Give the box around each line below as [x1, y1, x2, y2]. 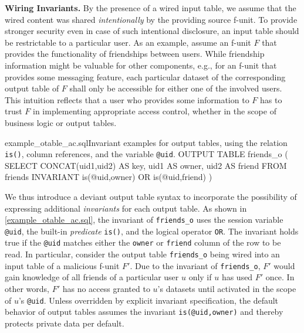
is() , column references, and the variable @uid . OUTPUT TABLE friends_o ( [5, 148, 288, 160]
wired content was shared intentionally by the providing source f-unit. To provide [5, 13, 298, 25]
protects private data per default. [5, 317, 124, 329]
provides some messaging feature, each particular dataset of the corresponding [5, 70, 286, 83]
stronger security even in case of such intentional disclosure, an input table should [5, 25, 299, 37]
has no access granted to [62, 283, 150, 295]
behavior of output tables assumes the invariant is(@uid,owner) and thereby [5, 305, 283, 318]
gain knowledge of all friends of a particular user [5, 271, 179, 283]
